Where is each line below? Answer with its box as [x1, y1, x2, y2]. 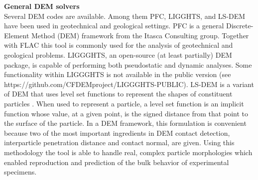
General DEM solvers [4, 1, 80, 11]
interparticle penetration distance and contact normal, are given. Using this [4, 137, 235, 148]
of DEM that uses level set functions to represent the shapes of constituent [4, 89, 233, 99]
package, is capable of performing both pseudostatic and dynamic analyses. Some [4, 59, 252, 70]
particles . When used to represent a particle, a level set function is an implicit [4, 98, 244, 108]
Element [4, 30, 29, 40]
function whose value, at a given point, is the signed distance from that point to [4, 108, 248, 118]
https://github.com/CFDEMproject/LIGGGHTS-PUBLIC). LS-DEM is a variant [4, 79, 254, 89]
